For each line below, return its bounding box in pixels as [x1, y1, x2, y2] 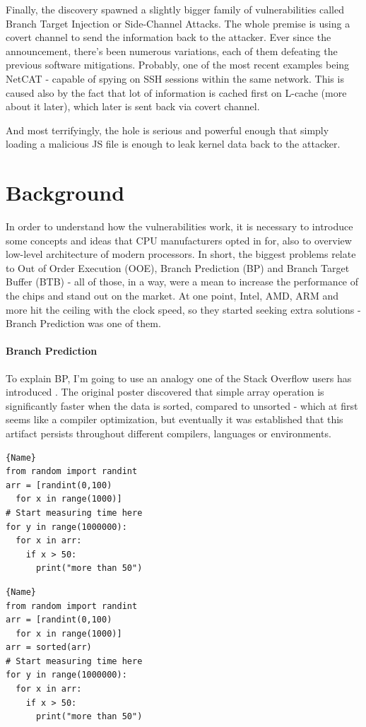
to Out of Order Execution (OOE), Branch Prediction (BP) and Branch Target [6, 260, 350, 275]
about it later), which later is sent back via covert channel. [6, 99, 260, 114]
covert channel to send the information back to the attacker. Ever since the [6, 30, 331, 45]
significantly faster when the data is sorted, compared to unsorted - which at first [6, 398, 358, 413]
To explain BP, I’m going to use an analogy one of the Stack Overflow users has [6, 370, 352, 385]
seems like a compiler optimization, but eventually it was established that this [6, 412, 343, 427]
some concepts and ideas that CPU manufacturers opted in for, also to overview [6, 232, 352, 247]
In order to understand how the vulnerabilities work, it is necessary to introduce [6, 219, 353, 234]
